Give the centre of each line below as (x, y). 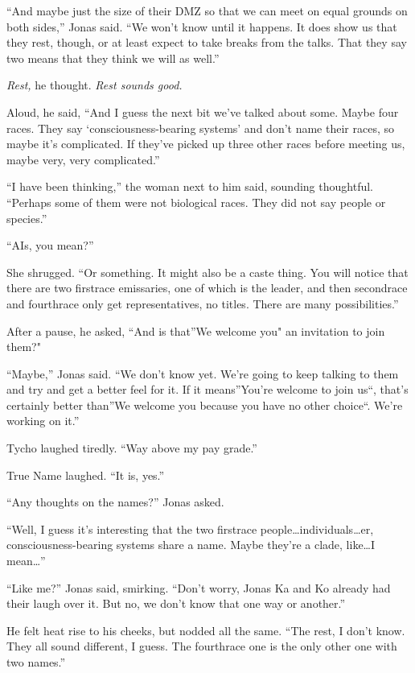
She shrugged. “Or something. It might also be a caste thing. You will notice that (207, 272)
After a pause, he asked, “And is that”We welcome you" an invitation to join (196, 330)
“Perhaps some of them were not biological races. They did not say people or (196, 202)
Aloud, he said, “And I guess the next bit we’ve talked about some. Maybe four (203, 111)
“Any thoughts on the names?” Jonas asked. (115, 502)
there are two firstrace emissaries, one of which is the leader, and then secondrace (207, 288)
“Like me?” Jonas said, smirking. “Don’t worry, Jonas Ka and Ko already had (199, 587)
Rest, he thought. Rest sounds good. (95, 85)
